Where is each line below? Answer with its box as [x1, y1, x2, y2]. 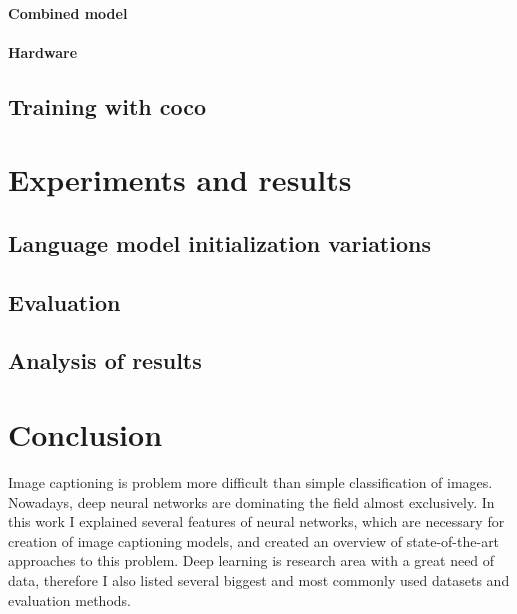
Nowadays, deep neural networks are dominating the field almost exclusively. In [8, 491, 495, 512]
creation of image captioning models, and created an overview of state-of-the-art [8, 530, 500, 551]
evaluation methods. [8, 589, 131, 610]
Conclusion [8, 414, 163, 455]
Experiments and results [8, 159, 352, 200]
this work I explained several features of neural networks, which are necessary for [8, 511, 505, 532]
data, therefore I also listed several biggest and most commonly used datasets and [8, 569, 510, 590]
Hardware [8, 41, 78, 62]
